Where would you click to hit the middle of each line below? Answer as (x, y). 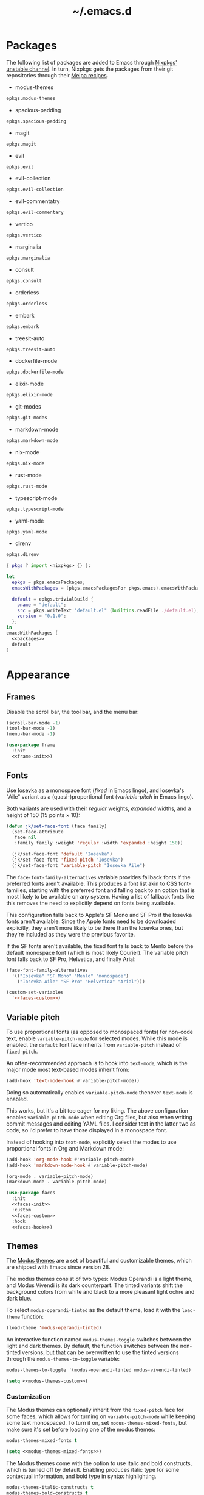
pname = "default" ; (42, 605)
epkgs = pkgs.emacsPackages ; (49, 583)
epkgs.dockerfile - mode (35, 372)
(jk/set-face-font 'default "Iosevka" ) (62, 854)
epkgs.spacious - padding (36, 121)
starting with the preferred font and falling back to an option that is (112, 890)
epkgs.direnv (23, 555)
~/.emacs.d (102, 11)
